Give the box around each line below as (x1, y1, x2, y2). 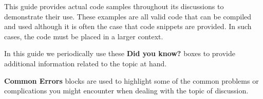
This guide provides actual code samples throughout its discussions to (4, 1, 224, 11)
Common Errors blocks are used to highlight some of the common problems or (4, 75, 259, 86)
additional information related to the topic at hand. (4, 58, 167, 68)
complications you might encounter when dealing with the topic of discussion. (4, 85, 249, 96)
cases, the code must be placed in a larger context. (4, 31, 163, 41)
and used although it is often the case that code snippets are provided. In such (4, 21, 252, 32)
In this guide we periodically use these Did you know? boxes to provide (4, 48, 235, 59)
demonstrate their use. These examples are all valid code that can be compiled (4, 11, 252, 21)
